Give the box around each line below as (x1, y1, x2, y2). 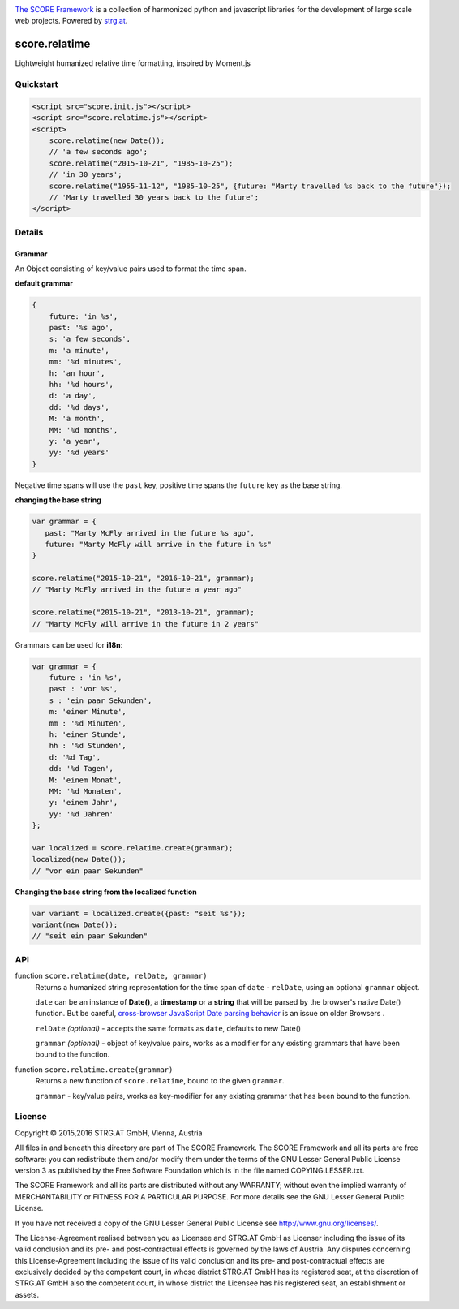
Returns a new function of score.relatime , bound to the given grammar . (35, 1076, 285, 1086)
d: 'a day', (49, 391, 97, 401)
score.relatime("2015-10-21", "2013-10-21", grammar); (32, 608, 255, 617)
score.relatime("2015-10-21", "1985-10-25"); (49, 158, 234, 168)
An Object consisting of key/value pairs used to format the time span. (15, 264, 247, 273)
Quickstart (15, 79, 58, 90)
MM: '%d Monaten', (49, 786, 122, 795)
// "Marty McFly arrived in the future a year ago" (32, 585, 242, 594)
